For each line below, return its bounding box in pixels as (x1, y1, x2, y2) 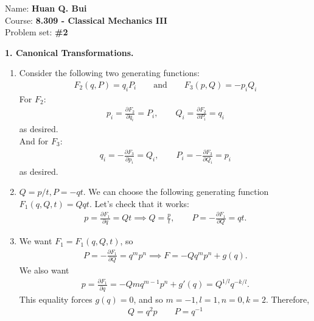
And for (19, 135, 49, 147)
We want (19, 235, 52, 247)
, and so (133, 292, 163, 305)
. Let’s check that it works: (89, 197, 189, 210)
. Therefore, (265, 292, 310, 305)
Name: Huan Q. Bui (5, 2, 87, 14)
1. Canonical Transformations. (5, 46, 134, 58)
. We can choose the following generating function (83, 185, 269, 198)
